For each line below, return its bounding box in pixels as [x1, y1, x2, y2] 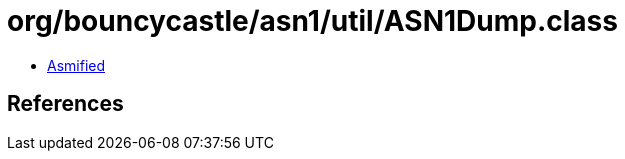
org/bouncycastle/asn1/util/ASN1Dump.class [7, 4, 618, 38]
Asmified [47, 56, 106, 74]
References [7, 91, 124, 117]
